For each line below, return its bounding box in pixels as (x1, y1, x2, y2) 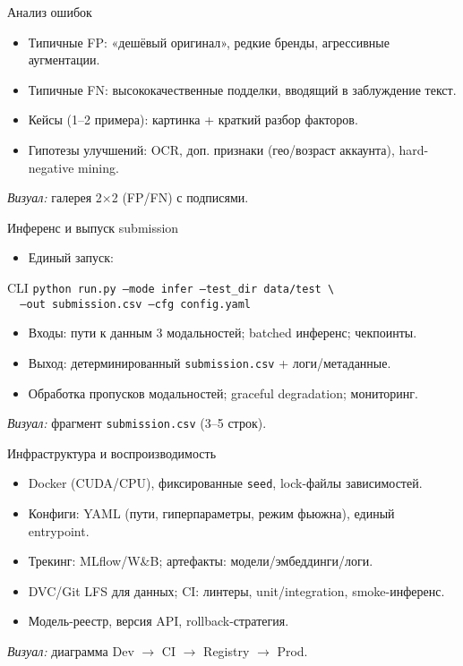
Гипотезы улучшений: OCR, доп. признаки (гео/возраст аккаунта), (28, 140, 395, 158)
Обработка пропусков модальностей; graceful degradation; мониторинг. (28, 383, 418, 402)
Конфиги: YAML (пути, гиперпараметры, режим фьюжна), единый (28, 504, 395, 522)
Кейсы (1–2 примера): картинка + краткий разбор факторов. (28, 110, 358, 129)
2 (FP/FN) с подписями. (111, 188, 249, 207)
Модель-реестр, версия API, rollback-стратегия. (28, 611, 289, 630)
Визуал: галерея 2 (7, 188, 102, 207)
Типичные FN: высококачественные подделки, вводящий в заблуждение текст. (28, 80, 457, 98)
